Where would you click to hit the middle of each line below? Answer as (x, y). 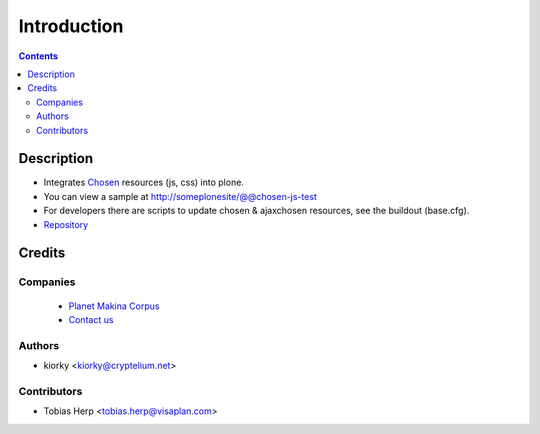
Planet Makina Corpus (114, 306)
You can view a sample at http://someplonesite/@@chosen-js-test (180, 196)
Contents (38, 56)
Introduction (71, 26)
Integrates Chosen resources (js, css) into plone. (144, 182)
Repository (66, 224)
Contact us (91, 319)
